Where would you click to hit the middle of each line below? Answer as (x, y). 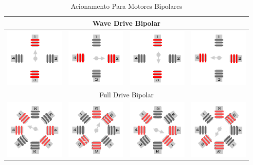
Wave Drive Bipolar (126, 23)
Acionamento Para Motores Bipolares (126, 6)
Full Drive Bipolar (126, 95)
